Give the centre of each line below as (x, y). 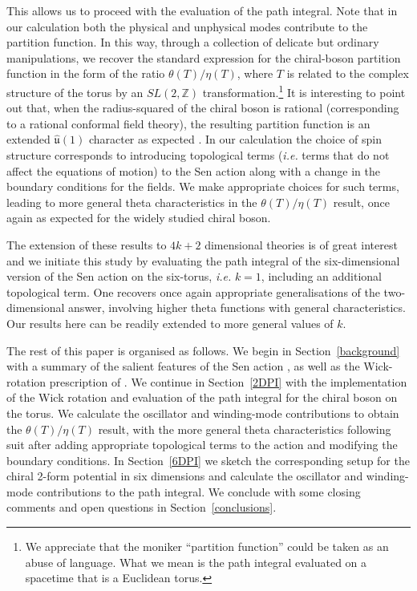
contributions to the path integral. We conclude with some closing (198, 491)
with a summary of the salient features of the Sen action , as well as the (183, 366)
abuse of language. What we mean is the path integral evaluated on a (196, 562)
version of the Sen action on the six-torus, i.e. (119, 276)
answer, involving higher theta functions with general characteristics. (237, 308)
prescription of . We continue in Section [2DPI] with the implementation (228, 381)
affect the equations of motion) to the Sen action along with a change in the (193, 170)
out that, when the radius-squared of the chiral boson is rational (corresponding (203, 108)
